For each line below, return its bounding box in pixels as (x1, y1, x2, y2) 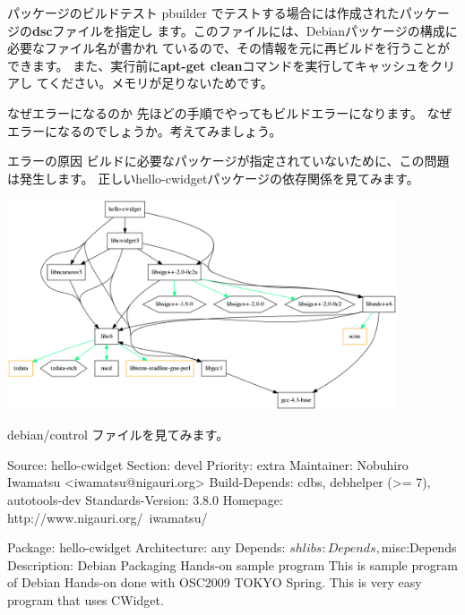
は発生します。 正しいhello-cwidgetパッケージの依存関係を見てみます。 (7, 168, 419, 187)
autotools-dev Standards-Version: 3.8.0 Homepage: (7, 491, 283, 509)
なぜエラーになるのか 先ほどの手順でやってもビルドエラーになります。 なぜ (7, 103, 452, 122)
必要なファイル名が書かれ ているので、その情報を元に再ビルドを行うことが (7, 38, 451, 57)
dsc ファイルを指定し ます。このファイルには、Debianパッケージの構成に (32, 21, 458, 39)
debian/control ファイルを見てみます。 (7, 425, 229, 444)
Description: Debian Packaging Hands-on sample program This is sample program (7, 555, 458, 574)
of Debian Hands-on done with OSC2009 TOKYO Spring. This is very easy (7, 573, 422, 592)
